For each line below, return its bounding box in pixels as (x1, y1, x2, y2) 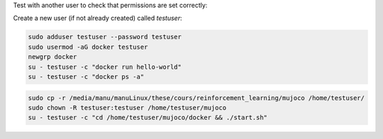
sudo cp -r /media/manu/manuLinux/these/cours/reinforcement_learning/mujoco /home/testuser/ (28, 94, 365, 102)
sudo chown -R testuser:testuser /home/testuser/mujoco (28, 104, 227, 111)
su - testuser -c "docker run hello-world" (28, 62, 182, 71)
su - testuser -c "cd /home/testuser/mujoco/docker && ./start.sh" (28, 113, 268, 122)
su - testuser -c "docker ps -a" (28, 72, 145, 81)
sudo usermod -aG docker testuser (28, 43, 148, 51)
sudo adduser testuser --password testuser (28, 33, 182, 41)
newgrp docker (28, 53, 77, 61)
